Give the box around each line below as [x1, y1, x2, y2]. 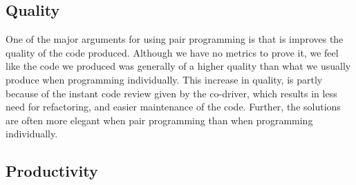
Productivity [6, 160, 98, 182]
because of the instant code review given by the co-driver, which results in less [6, 86, 337, 100]
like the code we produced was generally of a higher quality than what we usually [6, 59, 351, 73]
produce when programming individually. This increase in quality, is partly [6, 72, 323, 86]
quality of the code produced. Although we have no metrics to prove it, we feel [6, 45, 339, 59]
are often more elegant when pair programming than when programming [6, 113, 313, 127]
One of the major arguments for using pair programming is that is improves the [6, 32, 344, 46]
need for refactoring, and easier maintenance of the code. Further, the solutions [6, 99, 341, 114]
